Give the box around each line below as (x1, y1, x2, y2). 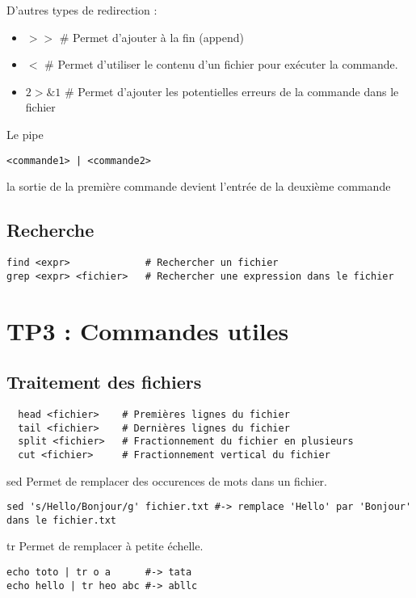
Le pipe (6, 125, 44, 142)
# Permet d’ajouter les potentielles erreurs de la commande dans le (65, 82, 399, 99)
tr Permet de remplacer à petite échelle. (6, 537, 204, 554)
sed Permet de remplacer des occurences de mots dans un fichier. (6, 472, 327, 489)
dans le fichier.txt (6, 514, 117, 526)
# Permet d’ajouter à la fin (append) (59, 28, 244, 45)
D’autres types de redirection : (6, 2, 158, 18)
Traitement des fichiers (6, 369, 202, 394)
